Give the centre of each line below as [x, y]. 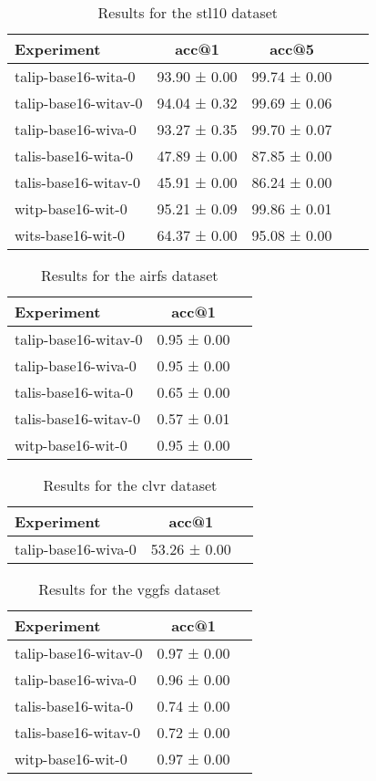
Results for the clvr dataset [130, 485]
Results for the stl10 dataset [188, 12]
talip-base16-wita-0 [75, 76]
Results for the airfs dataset [130, 275]
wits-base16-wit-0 [70, 235]
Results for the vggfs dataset [130, 589]
